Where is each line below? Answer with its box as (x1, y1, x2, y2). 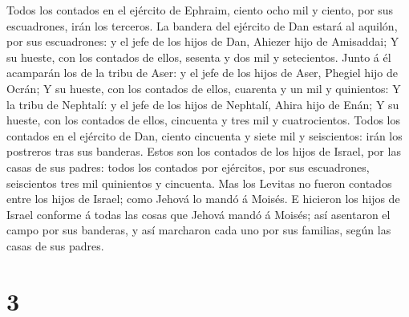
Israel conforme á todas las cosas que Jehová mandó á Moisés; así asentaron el (6, 205, 391, 222)
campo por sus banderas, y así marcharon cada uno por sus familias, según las (6, 221, 391, 238)
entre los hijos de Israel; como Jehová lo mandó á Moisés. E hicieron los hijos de (6, 190, 400, 207)
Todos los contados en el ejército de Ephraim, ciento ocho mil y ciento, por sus (6, 2, 394, 18)
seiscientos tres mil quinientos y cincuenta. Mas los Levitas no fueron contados (6, 174, 392, 191)
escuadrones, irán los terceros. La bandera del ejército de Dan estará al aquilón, (6, 17, 398, 34)
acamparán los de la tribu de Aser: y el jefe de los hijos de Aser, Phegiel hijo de (6, 64, 398, 81)
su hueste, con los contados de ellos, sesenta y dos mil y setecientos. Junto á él (6, 48, 391, 65)
